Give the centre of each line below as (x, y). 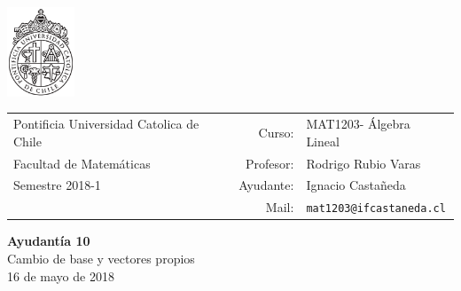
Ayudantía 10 (49, 241)
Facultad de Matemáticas (82, 163)
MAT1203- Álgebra (358, 124)
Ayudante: (266, 185)
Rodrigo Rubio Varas (363, 163)
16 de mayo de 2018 (61, 275)
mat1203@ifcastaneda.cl (376, 209)
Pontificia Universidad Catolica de (106, 124)
